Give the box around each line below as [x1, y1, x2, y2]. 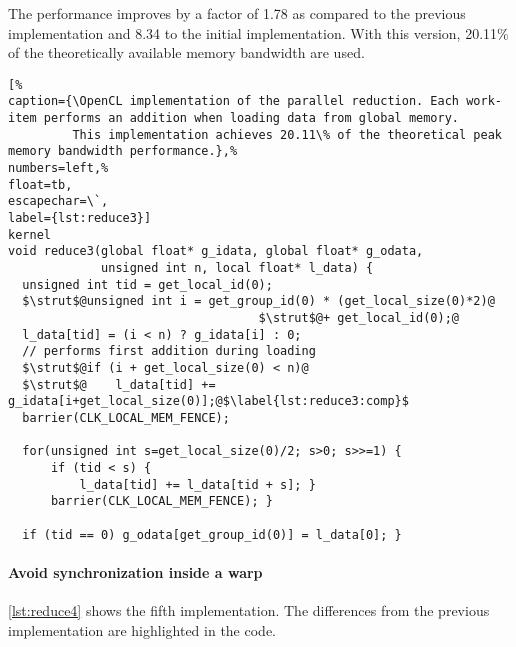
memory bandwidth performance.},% [8, 144, 238, 159]
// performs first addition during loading [22, 344, 316, 359]
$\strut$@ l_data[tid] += [22, 377, 216, 392]
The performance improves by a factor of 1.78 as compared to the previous [8, 3, 466, 23]
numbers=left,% [8, 161, 109, 176]
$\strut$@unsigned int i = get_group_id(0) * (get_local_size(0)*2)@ [22, 294, 495, 309]
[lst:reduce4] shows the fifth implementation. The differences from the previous [8, 599, 490, 620]
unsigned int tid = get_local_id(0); [22, 277, 273, 292]
